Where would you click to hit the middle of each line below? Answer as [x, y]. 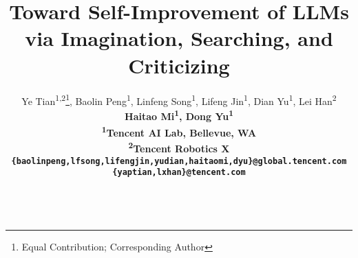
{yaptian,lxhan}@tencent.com [179, 173]
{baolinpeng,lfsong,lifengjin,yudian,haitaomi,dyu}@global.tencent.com [179, 161]
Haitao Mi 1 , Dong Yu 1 [179, 115]
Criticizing [179, 65]
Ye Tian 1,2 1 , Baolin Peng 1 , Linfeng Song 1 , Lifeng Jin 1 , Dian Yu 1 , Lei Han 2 [179, 99]
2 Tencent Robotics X [179, 147]
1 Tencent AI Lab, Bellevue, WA [179, 131]
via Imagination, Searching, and [179, 38]
